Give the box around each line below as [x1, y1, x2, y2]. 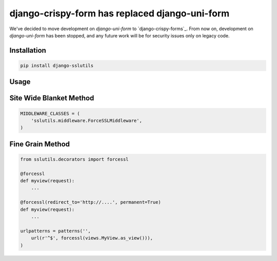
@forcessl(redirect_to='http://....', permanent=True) [20, 200, 161, 205]
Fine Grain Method [9, 140, 70, 148]
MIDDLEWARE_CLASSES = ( [20, 111, 81, 116]
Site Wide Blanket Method [9, 94, 94, 102]
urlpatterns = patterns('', [20, 228, 91, 234]
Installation [9, 46, 46, 55]
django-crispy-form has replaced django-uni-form [9, 8, 230, 19]
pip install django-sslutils [20, 62, 94, 69]
